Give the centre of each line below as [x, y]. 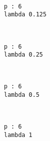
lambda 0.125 [25, 15]
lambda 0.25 [24, 55]
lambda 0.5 [22, 95]
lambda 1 [18, 135]
